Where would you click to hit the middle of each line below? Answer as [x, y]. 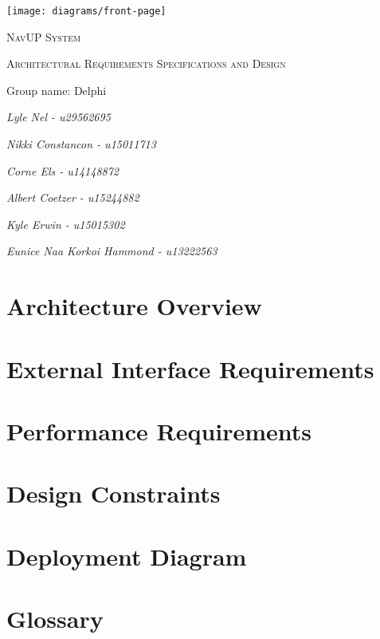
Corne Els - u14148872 [63, 170]
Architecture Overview [134, 306]
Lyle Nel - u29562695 [59, 117]
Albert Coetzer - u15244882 [73, 197]
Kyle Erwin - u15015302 [66, 224]
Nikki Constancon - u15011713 [81, 144]
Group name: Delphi [57, 90]
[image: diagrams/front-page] [86, 11]
